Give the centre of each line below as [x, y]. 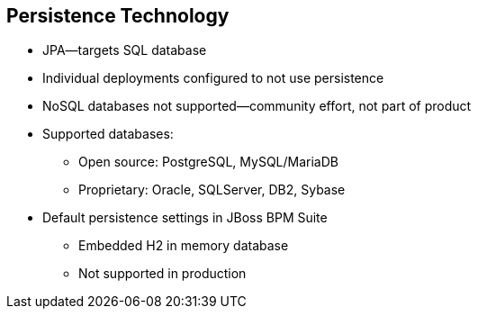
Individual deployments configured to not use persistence [213, 78]
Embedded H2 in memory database [184, 246]
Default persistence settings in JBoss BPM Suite [185, 218]
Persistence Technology [118, 16]
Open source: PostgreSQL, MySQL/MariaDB [208, 162]
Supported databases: [108, 134]
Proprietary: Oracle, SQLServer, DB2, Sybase [212, 190]
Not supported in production [162, 274]
